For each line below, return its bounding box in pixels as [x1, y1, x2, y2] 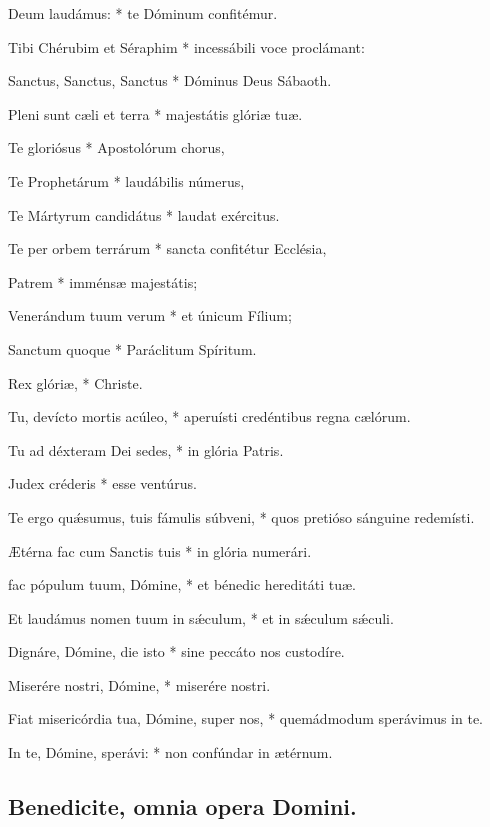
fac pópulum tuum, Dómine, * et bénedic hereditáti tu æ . [8, 574, 356, 595]
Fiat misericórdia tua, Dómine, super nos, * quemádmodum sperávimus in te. [8, 708, 483, 729]
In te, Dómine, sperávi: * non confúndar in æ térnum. [8, 742, 333, 763]
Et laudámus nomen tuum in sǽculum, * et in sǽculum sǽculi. [8, 607, 394, 628]
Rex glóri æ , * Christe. [8, 372, 143, 393]
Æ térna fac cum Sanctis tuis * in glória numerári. [8, 540, 312, 561]
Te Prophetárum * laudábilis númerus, [8, 170, 245, 191]
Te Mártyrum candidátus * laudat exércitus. [8, 204, 280, 225]
